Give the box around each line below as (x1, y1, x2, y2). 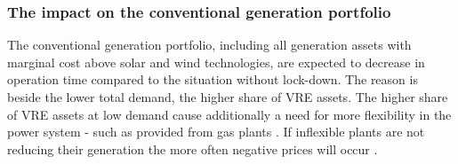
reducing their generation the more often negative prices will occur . (7, 139, 378, 158)
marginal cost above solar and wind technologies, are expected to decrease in (7, 52, 425, 71)
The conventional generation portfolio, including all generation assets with (7, 35, 412, 54)
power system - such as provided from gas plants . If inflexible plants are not (7, 122, 425, 141)
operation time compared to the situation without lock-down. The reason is (7, 70, 418, 89)
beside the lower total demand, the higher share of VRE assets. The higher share (7, 88, 448, 105)
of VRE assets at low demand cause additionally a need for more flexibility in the (7, 105, 452, 123)
